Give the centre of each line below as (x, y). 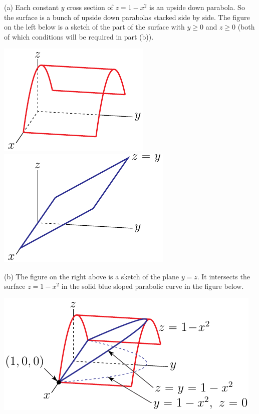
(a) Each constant (32, 7)
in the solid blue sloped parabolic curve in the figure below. (153, 286)
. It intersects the (223, 276)
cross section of (90, 7)
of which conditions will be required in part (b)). (79, 36)
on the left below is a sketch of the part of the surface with (94, 27)
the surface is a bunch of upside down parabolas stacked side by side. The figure (127, 17)
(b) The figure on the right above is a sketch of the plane (92, 276)
